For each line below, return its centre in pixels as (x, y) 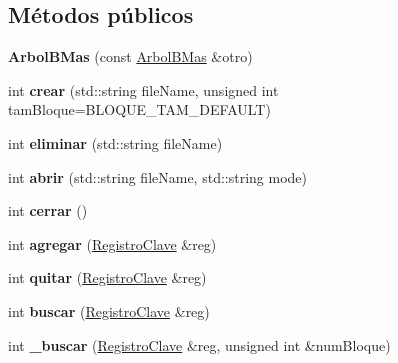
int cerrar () (48, 210)
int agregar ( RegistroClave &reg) (112, 243)
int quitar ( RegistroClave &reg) (107, 277)
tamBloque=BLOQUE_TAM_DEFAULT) (139, 109)
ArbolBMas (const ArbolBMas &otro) (130, 56)
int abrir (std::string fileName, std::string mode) (157, 176)
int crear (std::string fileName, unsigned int (143, 89)
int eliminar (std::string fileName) (115, 142)
